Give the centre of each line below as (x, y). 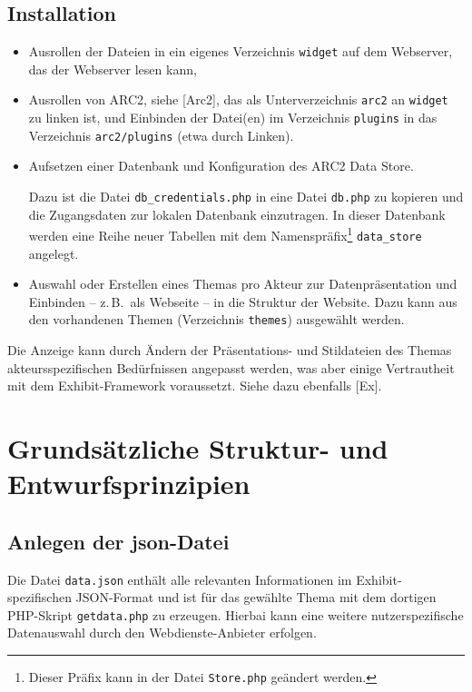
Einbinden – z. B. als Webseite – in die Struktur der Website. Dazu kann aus (243, 301)
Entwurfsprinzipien (129, 484)
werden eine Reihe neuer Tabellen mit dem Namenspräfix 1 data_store (225, 234)
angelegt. (54, 253)
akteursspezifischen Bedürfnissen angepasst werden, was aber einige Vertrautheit (231, 367)
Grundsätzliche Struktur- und (198, 447)
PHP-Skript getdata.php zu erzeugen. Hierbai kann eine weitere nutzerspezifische (236, 614)
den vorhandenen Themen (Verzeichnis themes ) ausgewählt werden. (216, 319)
